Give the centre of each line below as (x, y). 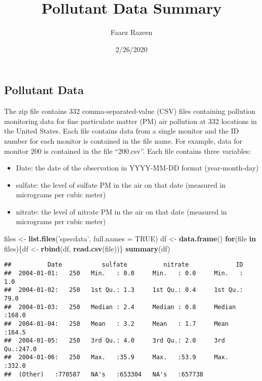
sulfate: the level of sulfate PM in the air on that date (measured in (121, 184)
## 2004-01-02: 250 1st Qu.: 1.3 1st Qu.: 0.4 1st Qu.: (124, 290)
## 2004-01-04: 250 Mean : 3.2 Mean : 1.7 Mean (116, 324)
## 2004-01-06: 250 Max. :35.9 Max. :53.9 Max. (116, 357)
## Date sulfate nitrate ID (124, 265)
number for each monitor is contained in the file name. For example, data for (123, 140)
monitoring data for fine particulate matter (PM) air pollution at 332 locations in (130, 121)
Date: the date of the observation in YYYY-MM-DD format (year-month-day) (137, 168)
